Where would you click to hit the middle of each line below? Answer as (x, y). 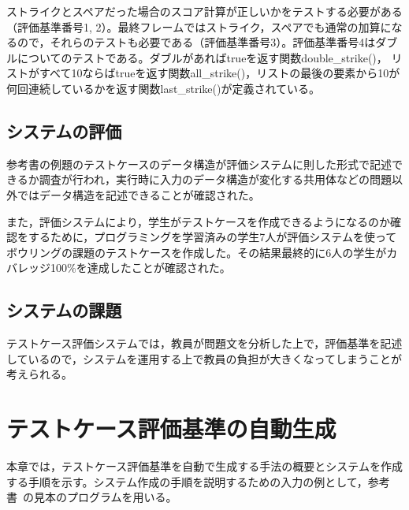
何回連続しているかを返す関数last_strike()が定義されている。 (163, 88)
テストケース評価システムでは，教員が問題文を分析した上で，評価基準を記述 (204, 343)
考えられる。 (39, 374)
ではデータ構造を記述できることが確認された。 (138, 194)
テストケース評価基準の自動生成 (171, 428)
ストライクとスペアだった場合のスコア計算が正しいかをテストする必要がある (204, 11)
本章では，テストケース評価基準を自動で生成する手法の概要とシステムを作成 (204, 466)
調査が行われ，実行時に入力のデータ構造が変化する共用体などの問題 (216, 179)
